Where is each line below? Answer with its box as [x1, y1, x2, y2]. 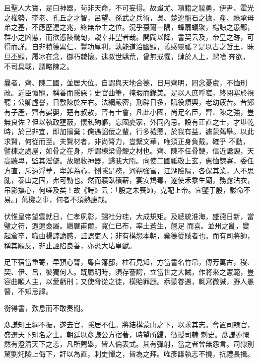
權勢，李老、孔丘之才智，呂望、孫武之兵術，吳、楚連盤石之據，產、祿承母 [10, 12, 254, 22]
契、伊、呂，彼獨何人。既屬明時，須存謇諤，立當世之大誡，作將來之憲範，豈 [4, 266, 254, 277]
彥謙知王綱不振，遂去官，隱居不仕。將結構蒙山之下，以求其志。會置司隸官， [4, 319, 254, 330]
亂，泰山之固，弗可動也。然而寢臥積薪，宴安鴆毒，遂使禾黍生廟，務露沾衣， [4, 175, 254, 185]
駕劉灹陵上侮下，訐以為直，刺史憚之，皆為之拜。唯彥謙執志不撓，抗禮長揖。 [4, 349, 254, 359]
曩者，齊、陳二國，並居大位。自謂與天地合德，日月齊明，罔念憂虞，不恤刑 [4, 77, 247, 88]
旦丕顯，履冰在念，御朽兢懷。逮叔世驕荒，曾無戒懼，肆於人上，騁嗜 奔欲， [4, 51, 250, 61]
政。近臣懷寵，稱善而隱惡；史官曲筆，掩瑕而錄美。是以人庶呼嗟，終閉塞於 [4, 87, 247, 97]
